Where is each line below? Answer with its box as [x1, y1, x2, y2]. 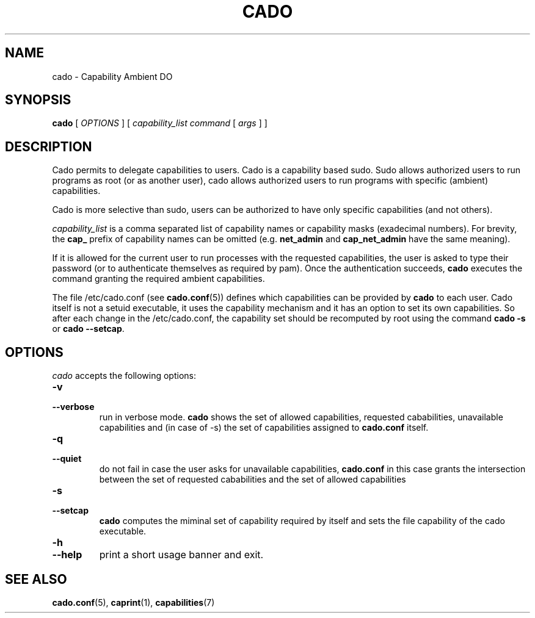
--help [52, 548, 82, 561]
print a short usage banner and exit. [99, 548, 264, 561]
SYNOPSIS [5, 92, 71, 108]
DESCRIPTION [5, 138, 92, 154]
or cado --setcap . [52, 323, 125, 334]
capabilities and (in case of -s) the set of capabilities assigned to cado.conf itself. [99, 422, 429, 433]
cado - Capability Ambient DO [52, 71, 173, 82]
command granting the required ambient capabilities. [52, 273, 265, 284]
